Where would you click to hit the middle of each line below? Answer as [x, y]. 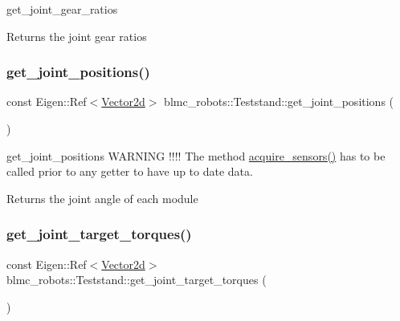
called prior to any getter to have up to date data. [130, 171]
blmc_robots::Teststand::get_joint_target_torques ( [137, 280]
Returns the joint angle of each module [102, 198]
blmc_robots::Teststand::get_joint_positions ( [279, 102]
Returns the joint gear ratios [77, 36]
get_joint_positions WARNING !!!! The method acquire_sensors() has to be [196, 155]
